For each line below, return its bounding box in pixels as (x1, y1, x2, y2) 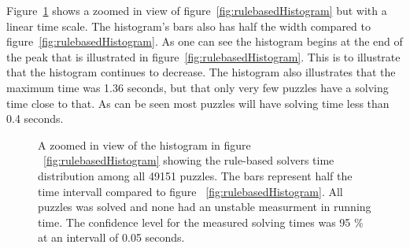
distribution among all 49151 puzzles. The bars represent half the (38, 167, 353, 183)
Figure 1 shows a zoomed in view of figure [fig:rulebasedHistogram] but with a (6, 2, 387, 18)
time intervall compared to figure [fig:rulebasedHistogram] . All (38, 183, 343, 199)
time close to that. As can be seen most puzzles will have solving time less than (6, 94, 390, 111)
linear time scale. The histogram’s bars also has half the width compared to (6, 17, 371, 34)
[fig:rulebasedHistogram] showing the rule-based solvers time (43, 152, 334, 168)
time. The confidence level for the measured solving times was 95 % (38, 213, 364, 230)
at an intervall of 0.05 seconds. (38, 229, 185, 246)
